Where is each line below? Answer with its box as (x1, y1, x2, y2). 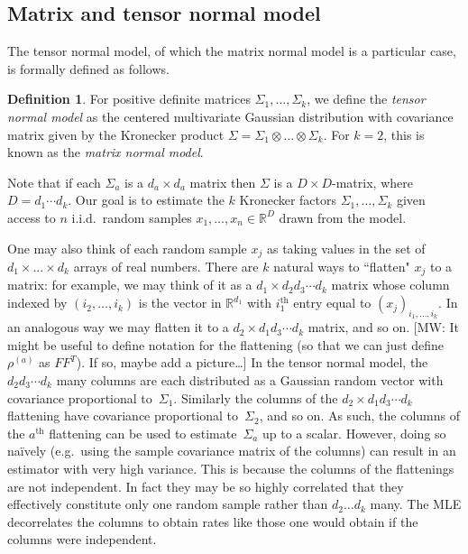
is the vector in (138, 293, 222, 312)
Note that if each (7, 172, 101, 191)
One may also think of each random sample (7, 238, 247, 257)
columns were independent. (7, 530, 157, 549)
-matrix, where (332, 172, 413, 191)
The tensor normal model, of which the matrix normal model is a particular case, (7, 42, 456, 60)
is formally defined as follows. (7, 59, 170, 78)
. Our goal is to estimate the (68, 190, 225, 209)
